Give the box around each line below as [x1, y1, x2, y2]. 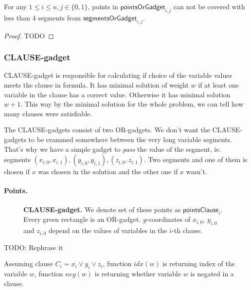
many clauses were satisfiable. [4, 108, 92, 118]
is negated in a [190, 268, 234, 278]
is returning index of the [162, 258, 235, 269]
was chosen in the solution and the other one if [38, 166, 178, 177]
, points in [88, 1, 118, 11]
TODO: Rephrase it [4, 242, 63, 252]
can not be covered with [173, 1, 245, 11]
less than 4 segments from [4, 12, 81, 22]
